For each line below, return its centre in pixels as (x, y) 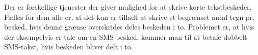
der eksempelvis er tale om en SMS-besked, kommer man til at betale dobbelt (126, 36)
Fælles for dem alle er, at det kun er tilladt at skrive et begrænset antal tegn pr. (130, 17)
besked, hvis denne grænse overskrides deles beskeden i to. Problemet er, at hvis (129, 27)
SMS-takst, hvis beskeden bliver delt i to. (69, 47)
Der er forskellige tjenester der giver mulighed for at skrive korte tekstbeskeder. (128, 7)
